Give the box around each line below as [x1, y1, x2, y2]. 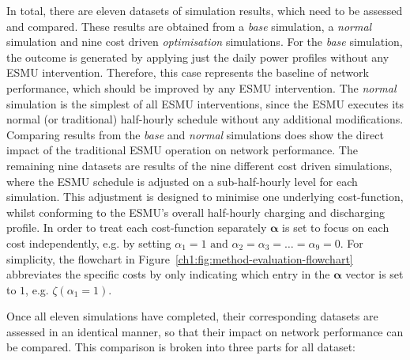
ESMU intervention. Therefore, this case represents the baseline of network [6, 64, 369, 81]
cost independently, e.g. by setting [6, 234, 171, 251]
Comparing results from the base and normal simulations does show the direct [6, 126, 384, 142]
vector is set [345, 266, 404, 282]
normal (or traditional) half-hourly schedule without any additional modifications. [6, 111, 404, 127]
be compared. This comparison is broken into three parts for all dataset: [6, 339, 356, 355]
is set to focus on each [282, 219, 389, 236]
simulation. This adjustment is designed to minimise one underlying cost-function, [6, 188, 404, 205]
